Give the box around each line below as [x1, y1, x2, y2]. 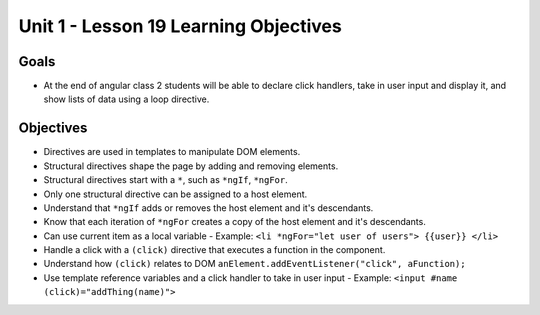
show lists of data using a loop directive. [43, 93, 210, 105]
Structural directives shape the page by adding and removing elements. [43, 160, 339, 172]
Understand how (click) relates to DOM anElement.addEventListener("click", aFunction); [43, 258, 466, 270]
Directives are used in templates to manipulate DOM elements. [43, 146, 301, 158]
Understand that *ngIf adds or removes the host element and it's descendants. [43, 201, 374, 214]
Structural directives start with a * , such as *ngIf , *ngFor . [43, 174, 289, 186]
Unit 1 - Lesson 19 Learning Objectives [18, 15, 342, 37]
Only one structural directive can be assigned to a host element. [43, 188, 308, 200]
